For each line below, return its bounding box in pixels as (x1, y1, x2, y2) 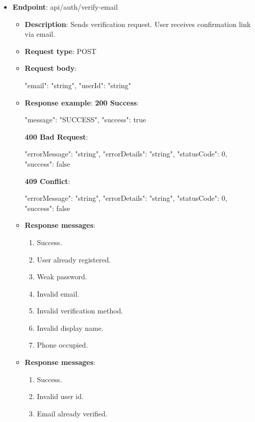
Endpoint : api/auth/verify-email (12, 2, 118, 12)
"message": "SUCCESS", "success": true (24, 114, 146, 125)
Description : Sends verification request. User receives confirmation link (24, 18, 251, 29)
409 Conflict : (24, 175, 70, 186)
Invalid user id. (37, 391, 84, 402)
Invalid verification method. (37, 305, 123, 316)
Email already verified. (37, 408, 108, 418)
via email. (24, 29, 56, 39)
